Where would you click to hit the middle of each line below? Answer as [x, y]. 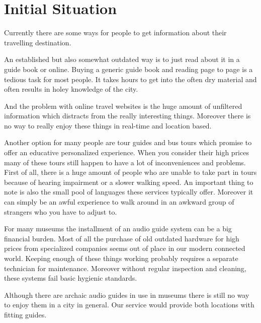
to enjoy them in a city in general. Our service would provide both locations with [129, 305]
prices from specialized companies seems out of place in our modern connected [125, 248]
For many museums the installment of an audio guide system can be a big [118, 229]
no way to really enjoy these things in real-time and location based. [108, 125]
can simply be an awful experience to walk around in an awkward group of [119, 202]
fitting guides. [25, 314]
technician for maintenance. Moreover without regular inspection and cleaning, [125, 268]
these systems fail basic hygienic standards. [71, 278]
